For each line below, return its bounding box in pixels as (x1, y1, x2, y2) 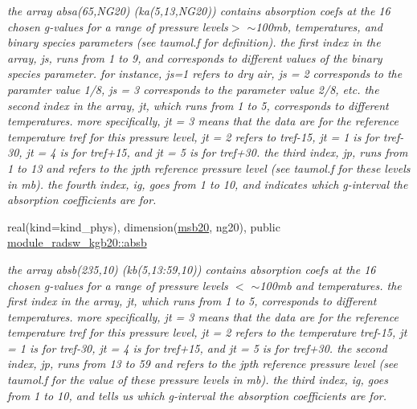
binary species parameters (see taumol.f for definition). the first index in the (7, 34, 381, 51)
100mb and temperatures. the (260, 276, 402, 293)
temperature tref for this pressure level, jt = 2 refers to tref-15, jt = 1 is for (7, 128, 379, 145)
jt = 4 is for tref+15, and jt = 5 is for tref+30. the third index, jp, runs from (26, 144, 408, 161)
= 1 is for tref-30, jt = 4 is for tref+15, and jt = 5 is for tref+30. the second (7, 339, 387, 356)
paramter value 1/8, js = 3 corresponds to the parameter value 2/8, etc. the (7, 80, 379, 97)
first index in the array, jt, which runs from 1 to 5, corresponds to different (7, 292, 377, 309)
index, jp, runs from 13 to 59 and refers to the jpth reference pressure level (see (7, 355, 399, 372)
